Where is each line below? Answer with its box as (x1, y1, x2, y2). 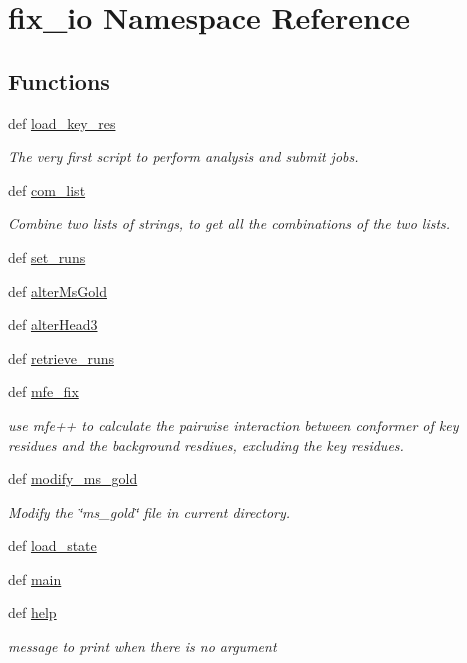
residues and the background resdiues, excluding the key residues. (8, 434, 404, 455)
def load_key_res (8, 112, 116, 133)
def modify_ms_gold (8, 468, 138, 489)
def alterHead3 (8, 314, 98, 335)
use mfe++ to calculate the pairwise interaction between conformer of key (8, 414, 459, 435)
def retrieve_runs (8, 347, 114, 368)
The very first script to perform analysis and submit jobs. (8, 146, 359, 167)
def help (8, 602, 57, 623)
